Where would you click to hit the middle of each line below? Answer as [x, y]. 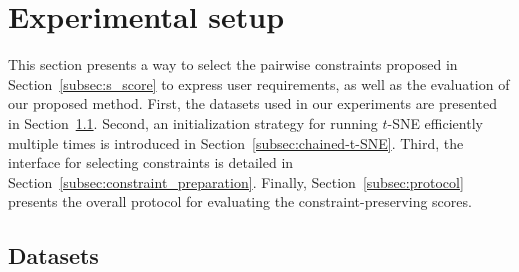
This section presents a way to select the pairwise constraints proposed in [233, 64]
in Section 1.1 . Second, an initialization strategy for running [193, 122]
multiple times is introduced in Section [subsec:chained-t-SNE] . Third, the [236, 142]
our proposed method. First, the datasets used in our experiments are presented [253, 103]
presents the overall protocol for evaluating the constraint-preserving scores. [240, 201]
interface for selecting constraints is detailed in [151, 162]
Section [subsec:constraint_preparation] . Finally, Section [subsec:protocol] [236, 181]
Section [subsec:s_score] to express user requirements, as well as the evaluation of [259, 83]
